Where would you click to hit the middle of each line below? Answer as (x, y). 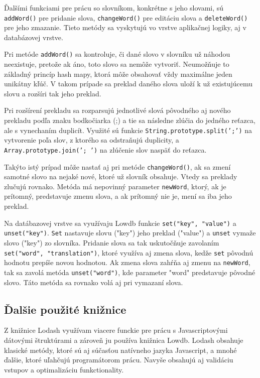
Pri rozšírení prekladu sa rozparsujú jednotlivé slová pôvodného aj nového (117, 110)
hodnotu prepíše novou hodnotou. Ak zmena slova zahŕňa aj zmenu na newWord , (127, 262)
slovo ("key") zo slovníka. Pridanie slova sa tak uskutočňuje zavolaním (112, 242)
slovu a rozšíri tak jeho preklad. (53, 93)
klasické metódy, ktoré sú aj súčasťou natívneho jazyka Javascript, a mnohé (120, 350)
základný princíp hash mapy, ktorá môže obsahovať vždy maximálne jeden (118, 74)
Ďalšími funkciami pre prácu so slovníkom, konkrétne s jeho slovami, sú (114, 8)
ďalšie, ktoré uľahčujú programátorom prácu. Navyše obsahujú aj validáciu (119, 360)
